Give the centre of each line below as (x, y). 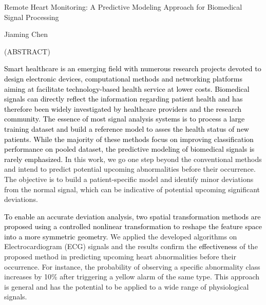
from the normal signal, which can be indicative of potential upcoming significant (132, 189)
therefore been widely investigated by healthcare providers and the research (123, 108)
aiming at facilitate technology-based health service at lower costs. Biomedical (127, 88)
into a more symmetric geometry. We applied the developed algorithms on (121, 236)
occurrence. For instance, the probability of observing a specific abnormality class (132, 266)
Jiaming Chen (26, 34)
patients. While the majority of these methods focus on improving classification (129, 139)
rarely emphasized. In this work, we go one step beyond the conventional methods (133, 159)
